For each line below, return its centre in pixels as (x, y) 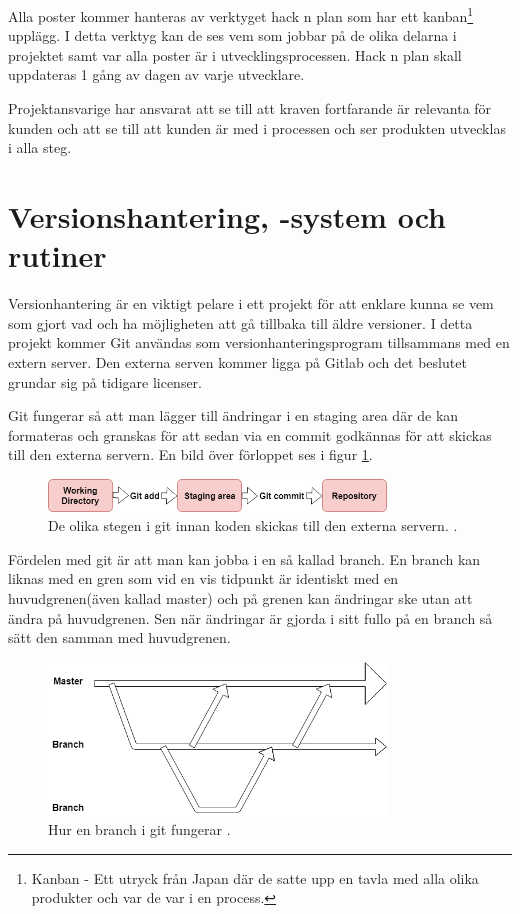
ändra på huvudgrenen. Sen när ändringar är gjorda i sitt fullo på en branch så (250, 617)
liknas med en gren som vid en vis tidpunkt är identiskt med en (203, 578)
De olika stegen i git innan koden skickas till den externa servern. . (253, 525)
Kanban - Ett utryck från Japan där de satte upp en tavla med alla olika (255, 877)
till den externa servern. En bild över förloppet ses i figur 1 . (190, 454)
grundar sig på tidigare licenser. (105, 381)
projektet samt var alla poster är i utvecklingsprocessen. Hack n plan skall (235, 54)
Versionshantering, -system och (227, 216)
